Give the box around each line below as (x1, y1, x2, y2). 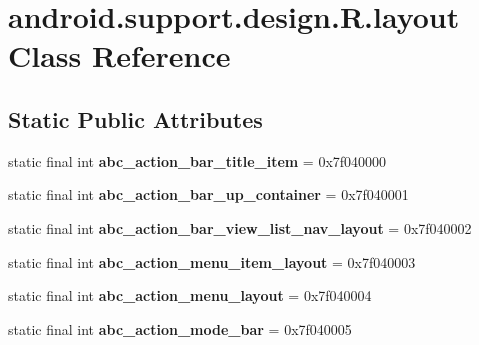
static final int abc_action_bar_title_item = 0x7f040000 (8, 150, 387, 171)
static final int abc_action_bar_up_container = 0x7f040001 (8, 184, 409, 205)
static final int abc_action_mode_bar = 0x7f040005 (8, 318, 352, 339)
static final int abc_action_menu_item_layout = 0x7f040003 (8, 251, 416, 272)
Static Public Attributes (8, 103, 263, 134)
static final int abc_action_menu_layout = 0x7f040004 (8, 285, 372, 306)
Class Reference (8, 35, 231, 76)
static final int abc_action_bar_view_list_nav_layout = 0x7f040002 (8, 217, 472, 238)
